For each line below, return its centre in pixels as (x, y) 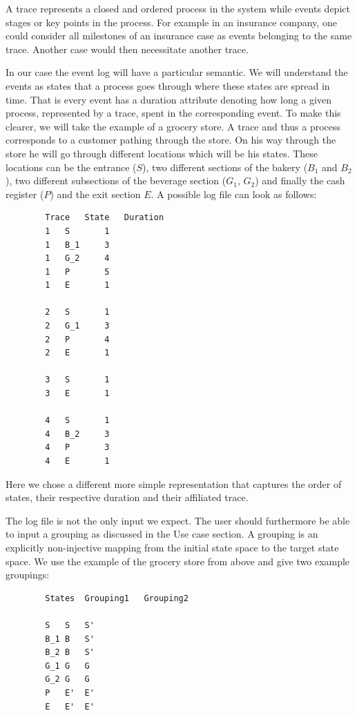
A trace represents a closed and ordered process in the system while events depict (178, 8)
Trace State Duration (105, 218)
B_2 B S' (70, 653)
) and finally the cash (300, 180)
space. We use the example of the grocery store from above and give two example (178, 561)
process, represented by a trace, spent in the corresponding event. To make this (173, 113)
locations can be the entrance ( (71, 167)
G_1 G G (67, 666)
